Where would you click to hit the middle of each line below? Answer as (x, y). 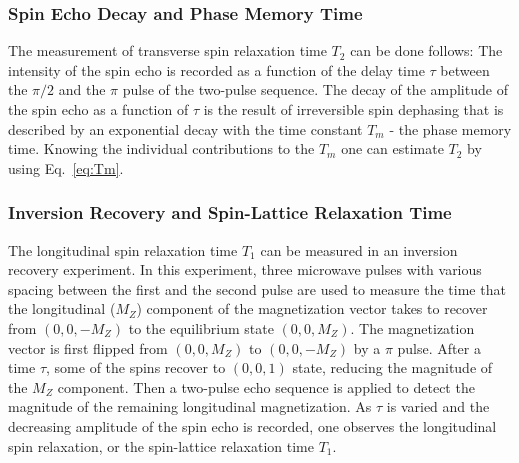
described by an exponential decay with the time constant (185, 128)
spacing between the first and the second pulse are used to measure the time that (257, 288)
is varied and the (438, 406)
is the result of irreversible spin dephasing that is (353, 109)
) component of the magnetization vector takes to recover (312, 308)
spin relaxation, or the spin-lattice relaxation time (161, 445)
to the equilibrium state (201, 327)
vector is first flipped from (88, 347)
